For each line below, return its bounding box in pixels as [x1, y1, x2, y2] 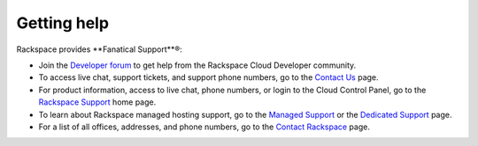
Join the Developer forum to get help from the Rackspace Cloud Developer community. [38, 60, 357, 70]
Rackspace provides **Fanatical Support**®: [16, 44, 183, 55]
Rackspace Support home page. [38, 97, 157, 107]
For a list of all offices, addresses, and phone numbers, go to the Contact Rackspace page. [38, 121, 371, 132]
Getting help [16, 13, 110, 33]
